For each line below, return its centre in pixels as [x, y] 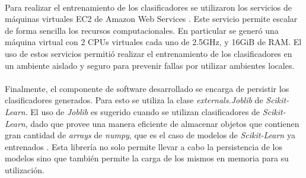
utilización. [25, 169]
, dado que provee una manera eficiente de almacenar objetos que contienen [162, 123]
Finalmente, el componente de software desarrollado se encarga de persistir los [147, 88]
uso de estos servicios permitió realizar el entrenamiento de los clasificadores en [149, 53]
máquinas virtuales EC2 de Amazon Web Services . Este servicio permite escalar [151, 19]
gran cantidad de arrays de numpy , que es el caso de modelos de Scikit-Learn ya [150, 135]
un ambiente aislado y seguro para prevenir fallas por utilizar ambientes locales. [150, 65]
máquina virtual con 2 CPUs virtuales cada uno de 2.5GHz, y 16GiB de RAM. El [153, 42]
